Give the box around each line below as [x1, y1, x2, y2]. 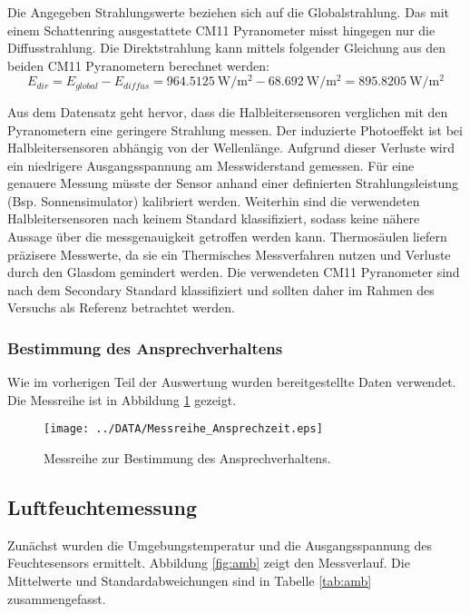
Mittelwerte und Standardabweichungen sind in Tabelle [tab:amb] [7, 571, 372, 590]
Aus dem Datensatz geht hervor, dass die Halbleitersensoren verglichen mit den [7, 102, 448, 121]
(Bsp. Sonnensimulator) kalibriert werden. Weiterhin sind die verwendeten [7, 191, 420, 210]
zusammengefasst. [7, 589, 106, 608]
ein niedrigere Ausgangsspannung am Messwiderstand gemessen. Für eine [7, 155, 415, 174]
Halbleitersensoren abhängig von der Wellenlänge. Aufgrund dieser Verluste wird [7, 138, 455, 157]
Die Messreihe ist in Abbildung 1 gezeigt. [7, 390, 237, 409]
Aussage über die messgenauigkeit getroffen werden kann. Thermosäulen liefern [7, 227, 447, 246]
